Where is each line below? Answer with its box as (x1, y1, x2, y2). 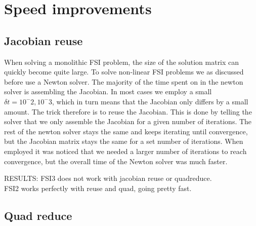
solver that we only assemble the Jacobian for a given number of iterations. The (4, 116, 252, 127)
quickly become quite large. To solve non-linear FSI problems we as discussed (4, 66, 244, 77)
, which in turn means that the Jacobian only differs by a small (52, 96, 248, 106)
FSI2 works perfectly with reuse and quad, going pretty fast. (4, 182, 192, 193)
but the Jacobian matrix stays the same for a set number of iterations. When (4, 136, 243, 146)
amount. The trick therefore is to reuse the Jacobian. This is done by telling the (4, 106, 252, 117)
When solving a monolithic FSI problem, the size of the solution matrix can (4, 56, 239, 67)
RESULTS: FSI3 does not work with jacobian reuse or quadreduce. (4, 173, 212, 183)
